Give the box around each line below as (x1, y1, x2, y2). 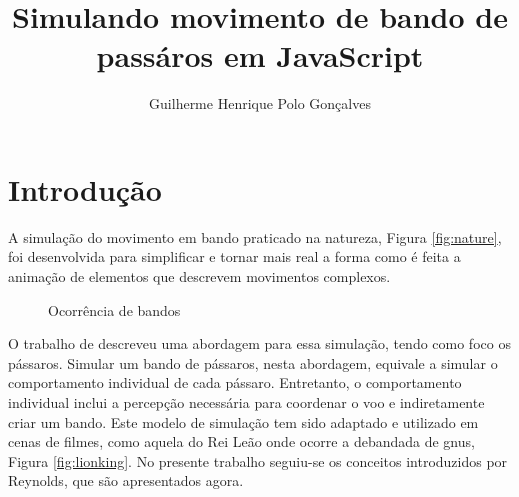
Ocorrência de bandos (48, 299, 181, 320)
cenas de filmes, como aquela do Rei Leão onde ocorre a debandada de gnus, (8, 431, 475, 452)
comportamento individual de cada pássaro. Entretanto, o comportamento (8, 372, 462, 393)
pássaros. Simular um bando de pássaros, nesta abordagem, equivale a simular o (8, 352, 498, 373)
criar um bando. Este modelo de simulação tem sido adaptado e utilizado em (8, 411, 479, 432)
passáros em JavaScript (96, 35, 424, 76)
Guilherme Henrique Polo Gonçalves (149, 93, 371, 114)
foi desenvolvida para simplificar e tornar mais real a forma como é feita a (8, 246, 461, 267)
